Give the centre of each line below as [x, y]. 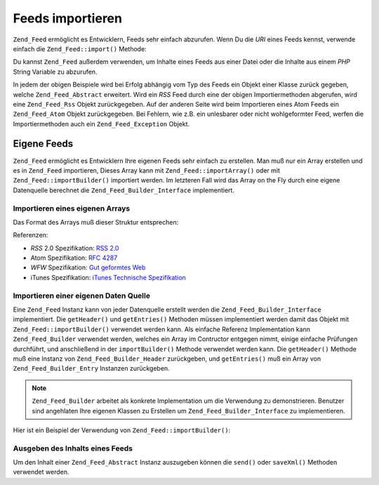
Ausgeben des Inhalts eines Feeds [73, 448]
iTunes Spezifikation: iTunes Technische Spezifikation [108, 277]
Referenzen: [31, 235]
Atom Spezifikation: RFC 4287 [74, 258]
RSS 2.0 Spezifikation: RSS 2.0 [75, 248]
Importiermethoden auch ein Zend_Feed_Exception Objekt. [101, 124]
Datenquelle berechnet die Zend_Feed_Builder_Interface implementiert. [124, 190]
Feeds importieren [68, 18]
